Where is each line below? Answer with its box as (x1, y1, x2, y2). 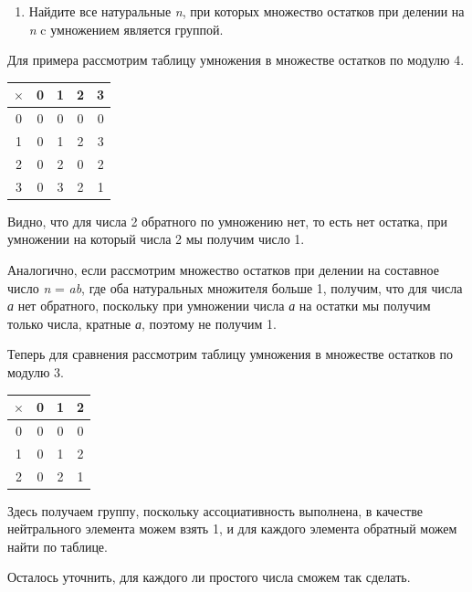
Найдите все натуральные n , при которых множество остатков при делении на (28, 2, 465, 20)
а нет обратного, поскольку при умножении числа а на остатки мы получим (7, 296, 431, 315)
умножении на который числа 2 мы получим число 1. (7, 229, 305, 248)
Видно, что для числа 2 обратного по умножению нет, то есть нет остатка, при (7, 211, 448, 230)
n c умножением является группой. (28, 19, 224, 38)
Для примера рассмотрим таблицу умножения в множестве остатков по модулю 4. (7, 50, 465, 69)
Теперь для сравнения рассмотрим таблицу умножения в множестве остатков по (7, 344, 453, 364)
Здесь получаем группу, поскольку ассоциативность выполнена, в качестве (7, 501, 423, 520)
